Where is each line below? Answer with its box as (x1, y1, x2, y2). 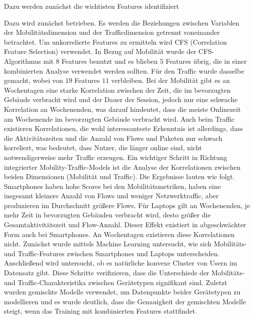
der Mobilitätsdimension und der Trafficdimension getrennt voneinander (4, 27, 220, 37)
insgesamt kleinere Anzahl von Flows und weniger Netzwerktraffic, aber (4, 190, 219, 201)
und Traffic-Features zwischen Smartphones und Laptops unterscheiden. (4, 248, 220, 258)
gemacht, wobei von (4, 75, 63, 85)
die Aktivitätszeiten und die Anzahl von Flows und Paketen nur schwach (4, 133, 223, 143)
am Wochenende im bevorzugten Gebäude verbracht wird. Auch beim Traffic (4, 113, 235, 124)
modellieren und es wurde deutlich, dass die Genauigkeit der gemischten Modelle (4, 296, 246, 306)
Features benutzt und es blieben (61, 55, 158, 66)
